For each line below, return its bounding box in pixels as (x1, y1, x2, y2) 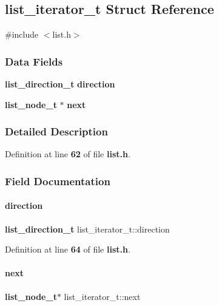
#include (5, 28, 39, 41)
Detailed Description (5, 124, 108, 139)
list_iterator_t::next (64, 290, 141, 302)
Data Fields (5, 53, 63, 69)
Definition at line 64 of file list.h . (5, 243, 130, 256)
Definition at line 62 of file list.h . (5, 148, 130, 160)
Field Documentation (5, 173, 110, 188)
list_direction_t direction (5, 78, 115, 90)
